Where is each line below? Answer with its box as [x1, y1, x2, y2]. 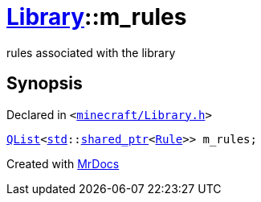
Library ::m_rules [6, 3, 187, 31]
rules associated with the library [6, 45, 176, 60]
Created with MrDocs [6, 156, 120, 171]
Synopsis [6, 73, 83, 94]
